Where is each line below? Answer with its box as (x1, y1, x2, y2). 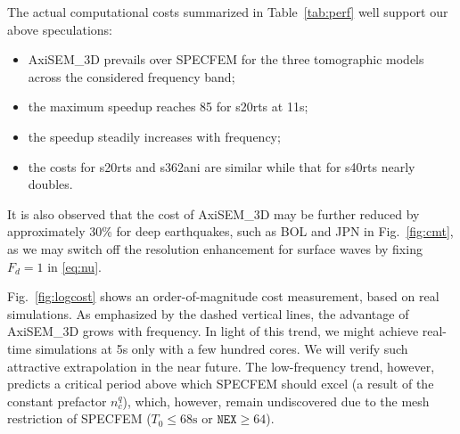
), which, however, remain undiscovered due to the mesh (122, 391, 430, 410)
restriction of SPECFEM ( (7, 409, 152, 428)
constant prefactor (7, 391, 107, 410)
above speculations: (7, 20, 112, 38)
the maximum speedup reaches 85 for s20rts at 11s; (28, 97, 308, 116)
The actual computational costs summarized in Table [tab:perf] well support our (7, 3, 448, 20)
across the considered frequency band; (28, 67, 235, 86)
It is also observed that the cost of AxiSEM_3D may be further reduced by (7, 204, 420, 223)
